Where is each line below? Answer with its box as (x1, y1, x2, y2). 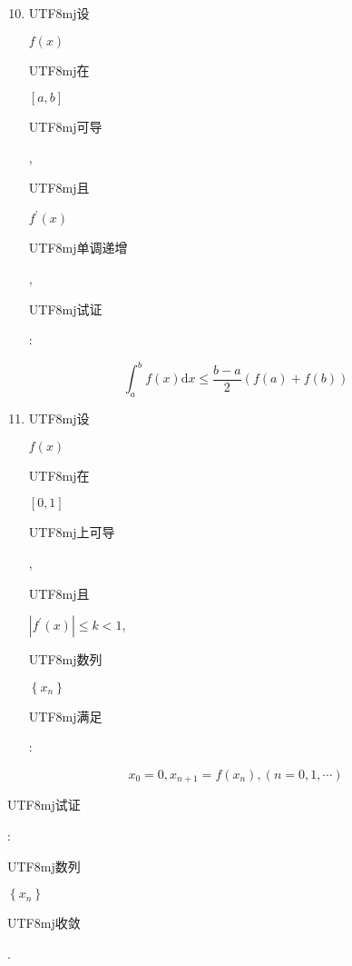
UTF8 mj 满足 (28, 706, 103, 725)
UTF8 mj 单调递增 (28, 238, 128, 257)
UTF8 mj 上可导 (28, 523, 115, 542)
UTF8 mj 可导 (28, 117, 103, 136)
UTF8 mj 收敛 (7, 913, 81, 932)
